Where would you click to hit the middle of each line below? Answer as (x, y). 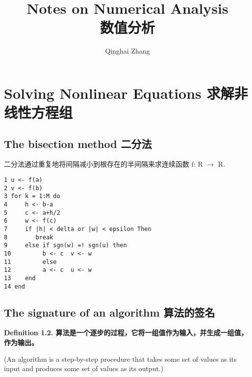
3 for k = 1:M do (32, 196)
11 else (30, 262)
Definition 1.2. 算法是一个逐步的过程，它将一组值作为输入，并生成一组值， (126, 333)
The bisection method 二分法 (78, 143)
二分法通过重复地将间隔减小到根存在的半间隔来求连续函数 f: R (103, 164)
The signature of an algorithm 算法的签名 (110, 312)
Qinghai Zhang (127, 51)
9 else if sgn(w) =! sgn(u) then (65, 246)
